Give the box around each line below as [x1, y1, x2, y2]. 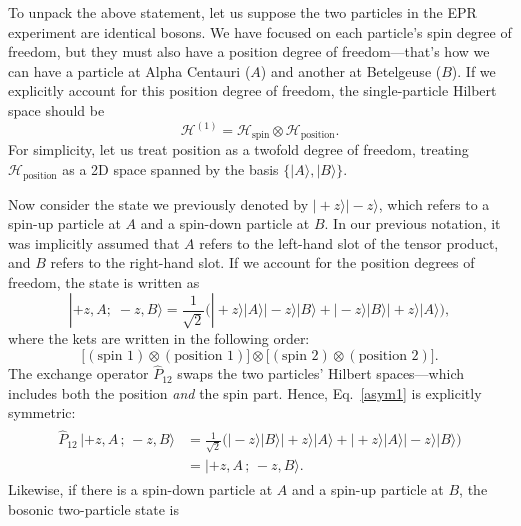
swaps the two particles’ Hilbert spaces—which [177, 363, 465, 384]
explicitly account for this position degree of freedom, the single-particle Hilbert [8, 80, 497, 101]
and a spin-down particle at [140, 213, 310, 234]
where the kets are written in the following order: [8, 328, 310, 349]
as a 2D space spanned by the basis [62, 159, 279, 180]
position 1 [174, 349, 235, 364]
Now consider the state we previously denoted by [8, 193, 309, 214]
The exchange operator [8, 363, 149, 384]
